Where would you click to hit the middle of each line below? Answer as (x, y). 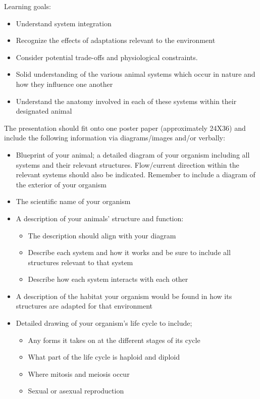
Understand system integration (64, 23)
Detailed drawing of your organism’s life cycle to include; (104, 323)
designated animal (44, 111)
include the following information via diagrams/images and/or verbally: (115, 138)
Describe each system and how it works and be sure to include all (129, 252)
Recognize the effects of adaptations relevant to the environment (116, 40)
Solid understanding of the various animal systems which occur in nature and (136, 74)
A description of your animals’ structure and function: (100, 218)
